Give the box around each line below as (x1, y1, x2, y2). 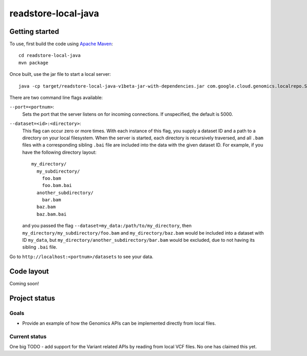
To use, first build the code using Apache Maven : (9, 41, 113, 47)
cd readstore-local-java (18, 53, 81, 58)
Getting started (9, 27, 59, 36)
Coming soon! (9, 280, 39, 286)
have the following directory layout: (22, 149, 97, 155)
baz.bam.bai (36, 211, 67, 217)
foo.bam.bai (41, 182, 72, 189)
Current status (9, 333, 47, 340)
